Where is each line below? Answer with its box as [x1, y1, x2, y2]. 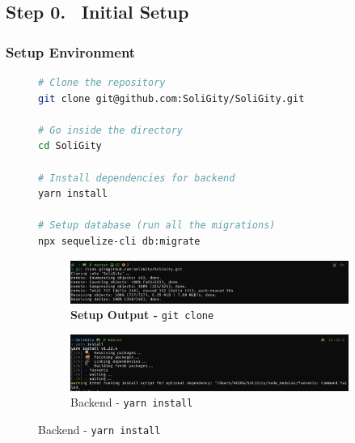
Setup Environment [6, 41, 136, 62]
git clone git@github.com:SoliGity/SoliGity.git [38, 92, 305, 104]
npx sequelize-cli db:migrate [38, 235, 201, 247]
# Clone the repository [38, 77, 166, 88]
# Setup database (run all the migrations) [38, 219, 276, 232]
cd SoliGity [38, 140, 102, 152]
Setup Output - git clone [70, 306, 214, 323]
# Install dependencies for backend [38, 172, 235, 184]
